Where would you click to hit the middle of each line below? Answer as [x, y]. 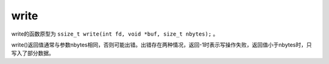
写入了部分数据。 [33, 53]
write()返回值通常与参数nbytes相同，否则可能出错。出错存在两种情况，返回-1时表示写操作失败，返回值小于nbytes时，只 [161, 45]
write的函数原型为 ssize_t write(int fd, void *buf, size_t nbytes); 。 [115, 34]
